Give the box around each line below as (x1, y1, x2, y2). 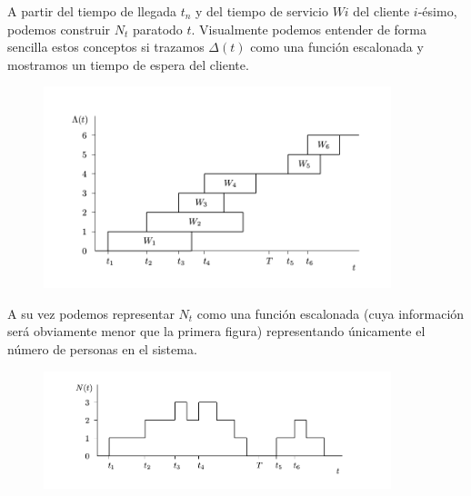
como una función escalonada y (250, 37, 424, 56)
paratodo (132, 19, 183, 38)
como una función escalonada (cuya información (196, 303, 465, 322)
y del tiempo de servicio (195, 2, 328, 20)
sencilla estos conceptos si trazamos (7, 37, 205, 56)
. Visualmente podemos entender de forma (191, 19, 426, 38)
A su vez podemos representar (7, 303, 175, 322)
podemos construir (7, 19, 111, 38)
